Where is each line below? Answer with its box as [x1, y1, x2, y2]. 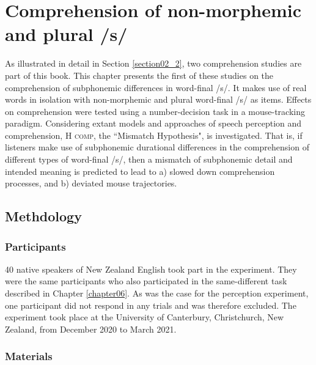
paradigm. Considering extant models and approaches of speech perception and [5, 117, 302, 130]
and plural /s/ [5, 21, 128, 46]
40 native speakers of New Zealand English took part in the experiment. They [5, 262, 297, 275]
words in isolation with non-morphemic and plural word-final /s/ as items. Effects [5, 93, 312, 106]
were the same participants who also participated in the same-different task [5, 275, 287, 287]
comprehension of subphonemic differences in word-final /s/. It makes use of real [5, 81, 307, 94]
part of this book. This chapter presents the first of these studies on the [5, 68, 274, 81]
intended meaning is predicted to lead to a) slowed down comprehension [5, 164, 275, 177]
